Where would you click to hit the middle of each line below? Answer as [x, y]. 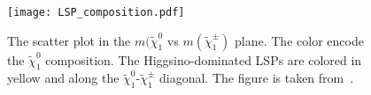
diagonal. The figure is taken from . [257, 78]
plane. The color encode [299, 40]
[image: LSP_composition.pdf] [96, 12]
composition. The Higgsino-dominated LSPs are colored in [204, 59]
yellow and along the [63, 78]
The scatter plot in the [69, 40]
